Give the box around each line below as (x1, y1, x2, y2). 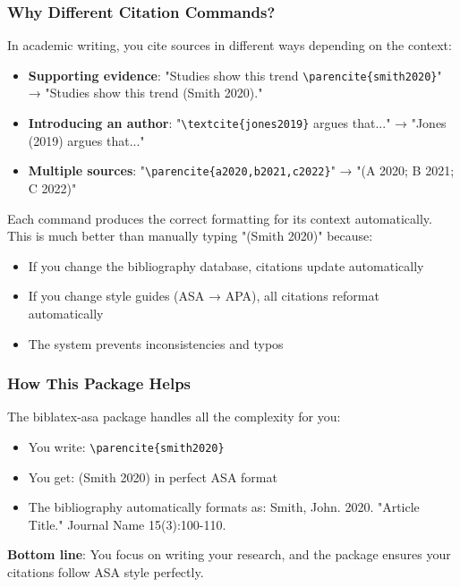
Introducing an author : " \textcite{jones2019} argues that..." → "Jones (28, 114, 447, 132)
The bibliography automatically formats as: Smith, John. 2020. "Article (28, 498, 420, 516)
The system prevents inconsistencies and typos (28, 334, 284, 353)
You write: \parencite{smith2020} (28, 437, 225, 455)
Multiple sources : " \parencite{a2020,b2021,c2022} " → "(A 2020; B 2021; (28, 161, 455, 180)
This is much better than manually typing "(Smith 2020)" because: (7, 226, 373, 245)
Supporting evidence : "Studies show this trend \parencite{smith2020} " (28, 65, 442, 84)
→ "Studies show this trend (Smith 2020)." (28, 83, 263, 102)
